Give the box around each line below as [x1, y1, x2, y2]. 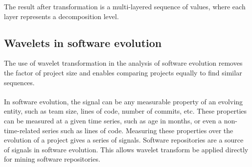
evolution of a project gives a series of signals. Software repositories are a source [4, 135, 244, 145]
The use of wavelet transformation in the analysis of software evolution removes [4, 58, 243, 68]
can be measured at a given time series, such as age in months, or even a [4, 115, 222, 125]
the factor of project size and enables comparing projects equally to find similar [4, 67, 242, 77]
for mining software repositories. [4, 154, 100, 164]
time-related [4, 125, 40, 135]
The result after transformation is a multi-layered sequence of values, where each [4, 1, 246, 11]
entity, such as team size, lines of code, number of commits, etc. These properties [4, 106, 247, 116]
